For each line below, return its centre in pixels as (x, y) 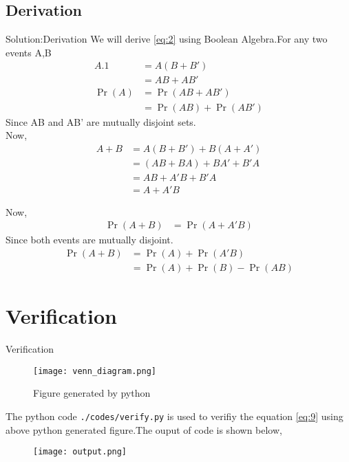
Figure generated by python (92, 393)
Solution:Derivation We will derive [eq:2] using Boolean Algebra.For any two (167, 39)
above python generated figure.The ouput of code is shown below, (144, 429)
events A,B (29, 52)
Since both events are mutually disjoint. (89, 240)
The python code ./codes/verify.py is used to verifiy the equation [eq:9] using (174, 416)
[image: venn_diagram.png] (95, 371)
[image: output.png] (80, 452)
